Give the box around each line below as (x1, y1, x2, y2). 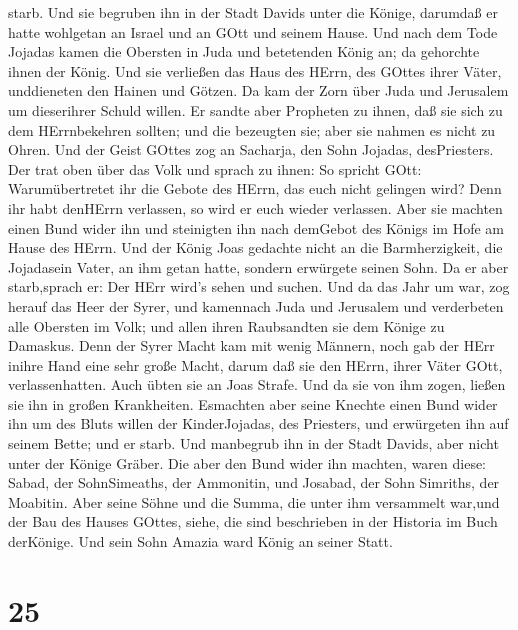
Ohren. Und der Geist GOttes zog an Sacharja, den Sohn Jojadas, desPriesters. (8, 139, 494, 160)
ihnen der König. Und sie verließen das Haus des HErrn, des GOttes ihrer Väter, (8, 60, 502, 81)
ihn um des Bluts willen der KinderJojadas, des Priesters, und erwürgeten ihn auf (8, 413, 509, 434)
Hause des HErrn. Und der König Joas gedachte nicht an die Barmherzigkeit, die (8, 237, 503, 258)
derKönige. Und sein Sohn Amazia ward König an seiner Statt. (8, 531, 393, 552)
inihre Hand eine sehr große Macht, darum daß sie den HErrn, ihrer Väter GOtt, (8, 354, 503, 375)
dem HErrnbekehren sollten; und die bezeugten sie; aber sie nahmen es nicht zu (8, 119, 496, 140)
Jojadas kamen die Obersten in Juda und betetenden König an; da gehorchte (8, 41, 480, 62)
